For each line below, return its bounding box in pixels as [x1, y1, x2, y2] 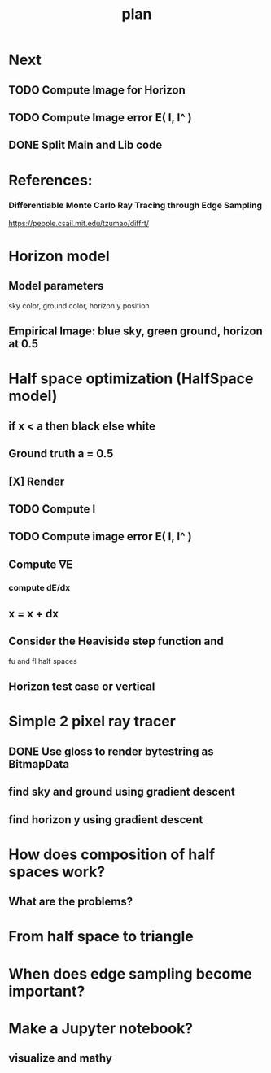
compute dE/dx [8, 582, 71, 593]
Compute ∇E [8, 557, 73, 571]
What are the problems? [8, 895, 133, 909]
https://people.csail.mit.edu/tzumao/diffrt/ [8, 218, 149, 228]
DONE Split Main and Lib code [8, 138, 163, 152]
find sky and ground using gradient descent [8, 785, 236, 799]
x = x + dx [8, 607, 59, 621]
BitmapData [8, 757, 70, 771]
